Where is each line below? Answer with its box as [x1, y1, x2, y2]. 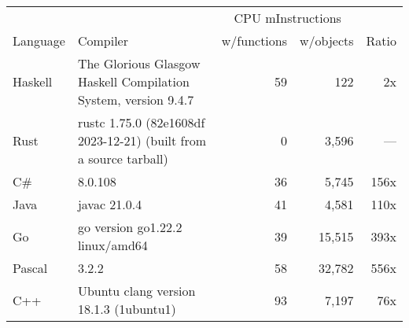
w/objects [300, 31, 354, 50]
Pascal [13, 259, 48, 277]
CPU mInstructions [234, 9, 341, 27]
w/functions [221, 31, 288, 50]
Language [13, 31, 65, 50]
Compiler [77, 31, 128, 50]
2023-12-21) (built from [77, 131, 207, 149]
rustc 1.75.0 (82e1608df [77, 113, 205, 131]
